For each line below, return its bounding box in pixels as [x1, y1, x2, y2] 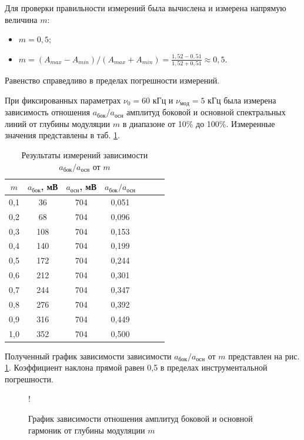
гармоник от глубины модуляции [28, 424, 145, 436]
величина [5, 13, 38, 25]
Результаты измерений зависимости [21, 148, 148, 161]
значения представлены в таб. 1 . [5, 129, 120, 141]
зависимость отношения [5, 106, 90, 118]
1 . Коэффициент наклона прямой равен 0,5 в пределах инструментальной [5, 361, 268, 374]
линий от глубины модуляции [5, 117, 111, 129]
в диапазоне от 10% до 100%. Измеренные [122, 117, 275, 129]
